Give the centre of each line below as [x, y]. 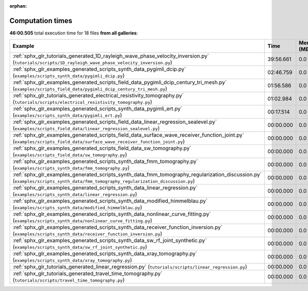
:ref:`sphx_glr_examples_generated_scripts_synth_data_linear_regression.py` [105, 188]
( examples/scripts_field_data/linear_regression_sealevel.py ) [86, 129]
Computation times [41, 21]
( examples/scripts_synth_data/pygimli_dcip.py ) [69, 76]
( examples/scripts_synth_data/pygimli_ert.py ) [68, 115]
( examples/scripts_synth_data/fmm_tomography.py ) [71, 168]
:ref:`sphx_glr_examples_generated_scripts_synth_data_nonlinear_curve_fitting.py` [112, 214]
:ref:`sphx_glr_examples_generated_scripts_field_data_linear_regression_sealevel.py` [115, 122]
